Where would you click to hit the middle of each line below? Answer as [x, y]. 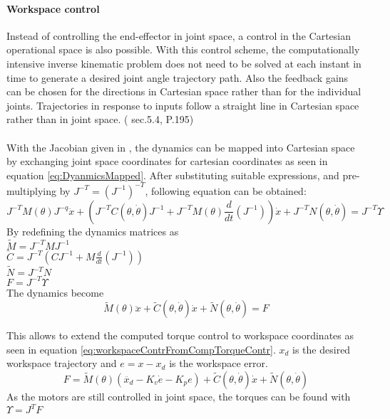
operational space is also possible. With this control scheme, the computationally [183, 49]
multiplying [32, 190]
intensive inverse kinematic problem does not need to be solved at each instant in [184, 63]
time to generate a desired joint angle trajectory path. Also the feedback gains [178, 77]
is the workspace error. [219, 363]
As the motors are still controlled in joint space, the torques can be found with [179, 396]
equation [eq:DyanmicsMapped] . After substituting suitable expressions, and [173, 175]
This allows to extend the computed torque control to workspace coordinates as [180, 335]
